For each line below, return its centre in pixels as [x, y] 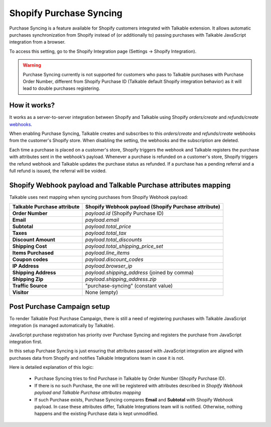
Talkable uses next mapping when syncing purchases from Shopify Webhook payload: [99, 197]
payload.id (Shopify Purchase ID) [125, 213]
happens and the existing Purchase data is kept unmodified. [96, 413]
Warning [32, 65]
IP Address [26, 266]
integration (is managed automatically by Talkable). [62, 326]
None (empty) [102, 293]
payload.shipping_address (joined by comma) [140, 272]
